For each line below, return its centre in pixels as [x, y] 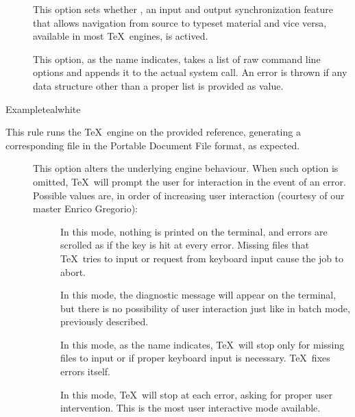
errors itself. [85, 371]
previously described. [105, 321]
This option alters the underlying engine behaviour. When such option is [186, 168]
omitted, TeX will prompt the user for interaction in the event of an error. [189, 181]
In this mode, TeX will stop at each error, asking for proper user [197, 394]
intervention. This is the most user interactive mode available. [191, 408]
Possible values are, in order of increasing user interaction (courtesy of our [189, 195]
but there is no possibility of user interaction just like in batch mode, [205, 308]
